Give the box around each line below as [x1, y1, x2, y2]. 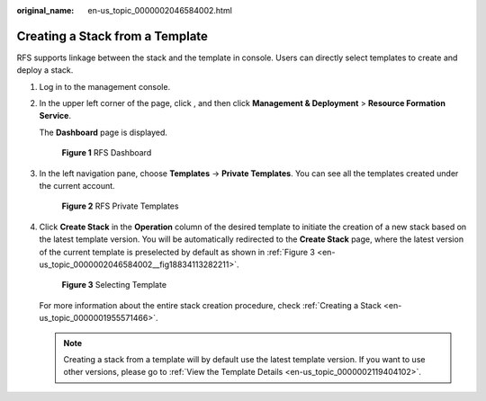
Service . [39, 111, 72, 121]
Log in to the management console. [39, 81, 171, 92]
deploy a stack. [16, 65, 74, 76]
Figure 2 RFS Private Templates [61, 200, 179, 211]
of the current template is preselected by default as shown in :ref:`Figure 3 [39, 246, 315, 257]
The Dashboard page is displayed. [39, 127, 168, 138]
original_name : [16, 5, 75, 15]
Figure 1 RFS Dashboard [61, 147, 152, 158]
